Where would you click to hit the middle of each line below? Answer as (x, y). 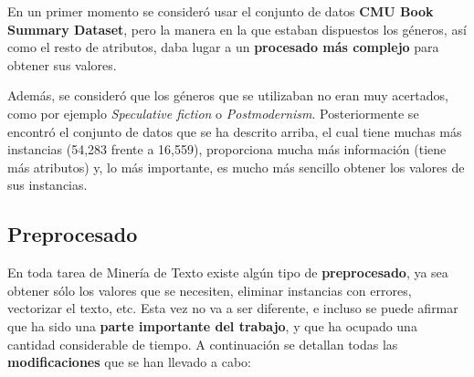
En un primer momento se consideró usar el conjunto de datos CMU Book (221, 11)
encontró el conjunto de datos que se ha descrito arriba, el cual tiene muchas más (235, 131)
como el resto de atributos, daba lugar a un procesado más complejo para (223, 47)
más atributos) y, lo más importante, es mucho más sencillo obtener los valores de (236, 167)
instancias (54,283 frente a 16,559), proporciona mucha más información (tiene (227, 149)
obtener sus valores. (62, 64)
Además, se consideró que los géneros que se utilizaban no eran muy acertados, (228, 95)
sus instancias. (47, 185)
